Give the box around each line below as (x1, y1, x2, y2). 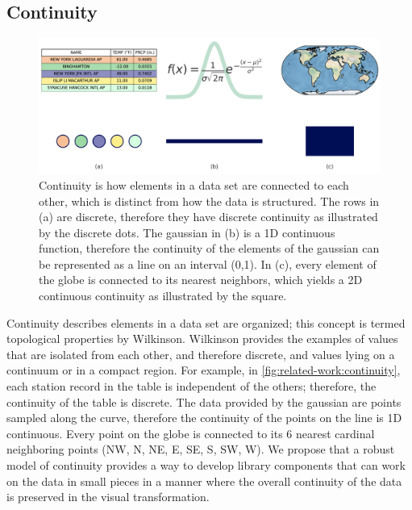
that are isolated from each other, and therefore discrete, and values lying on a (6, 345, 395, 362)
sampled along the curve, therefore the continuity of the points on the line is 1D (6, 409, 402, 426)
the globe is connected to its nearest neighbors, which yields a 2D (39, 271, 363, 288)
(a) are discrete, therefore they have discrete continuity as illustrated (39, 208, 378, 225)
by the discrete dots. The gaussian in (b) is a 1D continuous (39, 224, 335, 240)
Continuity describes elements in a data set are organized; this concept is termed (6, 314, 406, 331)
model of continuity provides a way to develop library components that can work (6, 457, 406, 473)
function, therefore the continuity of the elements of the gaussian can (39, 240, 380, 257)
